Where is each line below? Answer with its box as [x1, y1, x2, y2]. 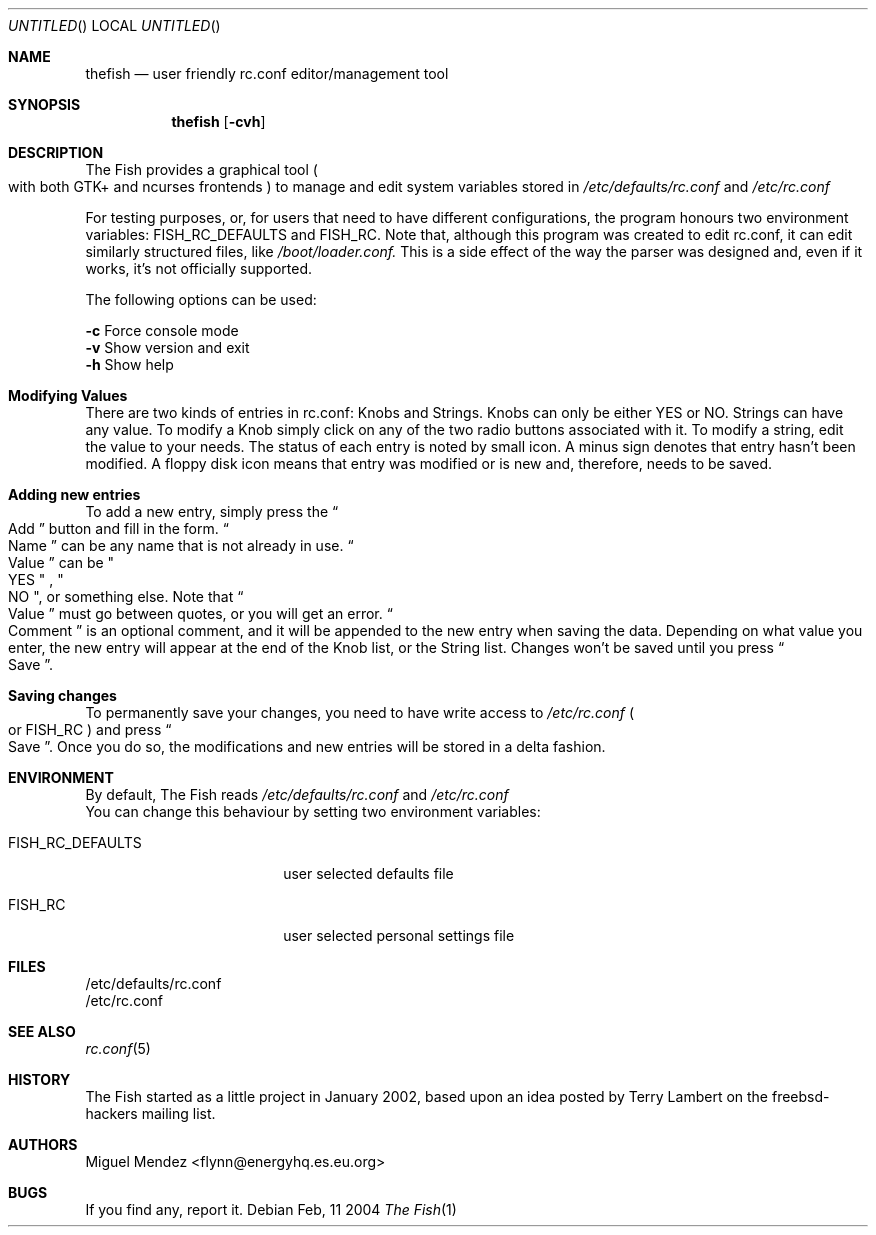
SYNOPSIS [8, 96, 81, 113]
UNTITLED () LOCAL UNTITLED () [8, 17, 221, 34]
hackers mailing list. [85, 1105, 216, 1122]
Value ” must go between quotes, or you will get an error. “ [8, 605, 393, 622]
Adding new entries [8, 486, 141, 503]
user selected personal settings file [283, 927, 515, 944]
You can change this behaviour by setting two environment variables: [85, 803, 541, 820]
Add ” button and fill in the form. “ [8, 520, 229, 537]
